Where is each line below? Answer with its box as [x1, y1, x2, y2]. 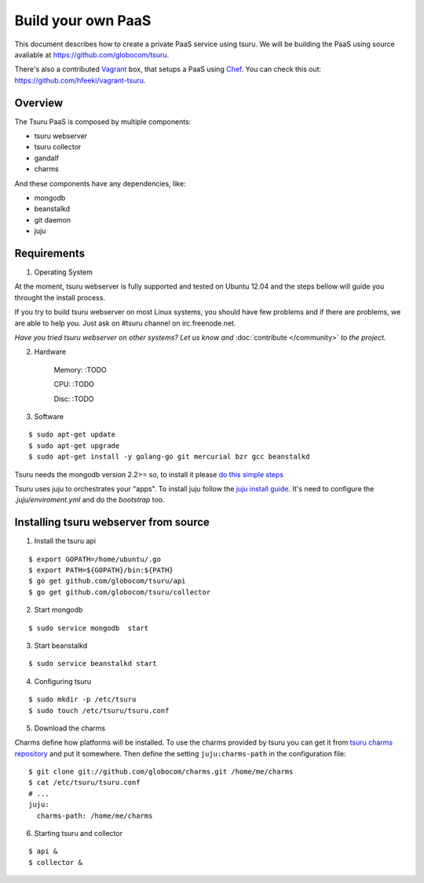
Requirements [14, 246, 86, 259]
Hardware [34, 347, 67, 357]
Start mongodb [34, 605, 83, 615]
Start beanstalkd [34, 641, 88, 650]
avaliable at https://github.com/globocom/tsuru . [14, 50, 170, 59]
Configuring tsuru [34, 676, 92, 686]
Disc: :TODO [53, 394, 94, 403]
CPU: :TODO [53, 380, 94, 389]
